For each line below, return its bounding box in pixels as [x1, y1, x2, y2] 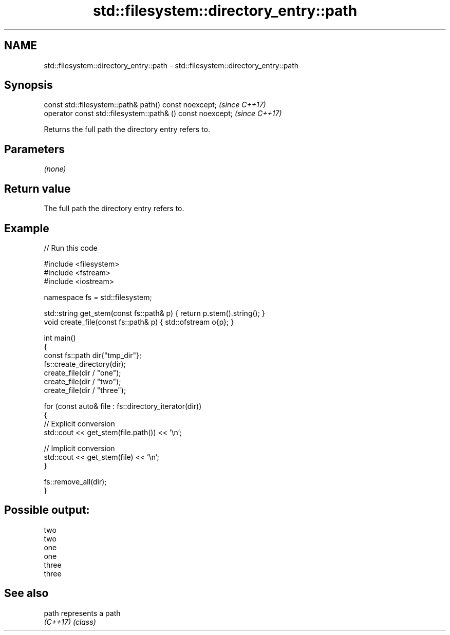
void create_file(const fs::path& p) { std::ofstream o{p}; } [44, 317, 234, 326]
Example [4, 221, 49, 235]
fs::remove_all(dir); [44, 477, 107, 486]
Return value [4, 182, 71, 195]
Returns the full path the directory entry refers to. [44, 125, 210, 134]
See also [4, 587, 49, 600]
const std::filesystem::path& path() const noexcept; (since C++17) [44, 100, 266, 109]
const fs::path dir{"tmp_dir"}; [44, 350, 142, 360]
